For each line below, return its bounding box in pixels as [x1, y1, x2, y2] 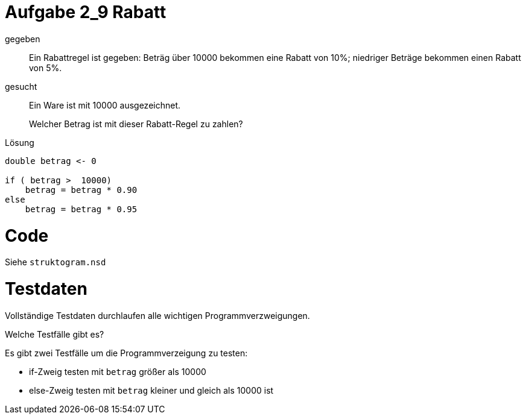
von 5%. [29, 62, 62, 73]
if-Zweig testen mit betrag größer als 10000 [29, 366, 206, 377]
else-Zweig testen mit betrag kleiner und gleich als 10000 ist [29, 385, 274, 395]
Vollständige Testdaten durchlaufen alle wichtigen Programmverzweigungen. [5, 310, 310, 321]
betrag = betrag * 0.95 [25, 204, 138, 214]
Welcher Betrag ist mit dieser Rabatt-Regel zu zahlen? [29, 118, 243, 129]
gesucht [5, 81, 37, 92]
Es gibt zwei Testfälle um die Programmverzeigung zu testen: [5, 347, 248, 358]
